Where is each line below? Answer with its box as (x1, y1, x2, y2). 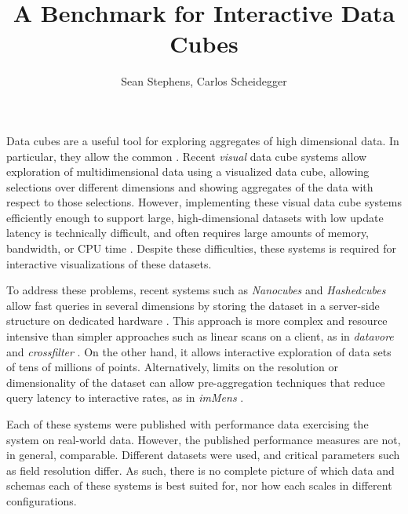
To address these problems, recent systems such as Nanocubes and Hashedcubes (6, 282, 386, 298)
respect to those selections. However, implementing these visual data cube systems (6, 194, 402, 210)
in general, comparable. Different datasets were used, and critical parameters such (6, 447, 400, 463)
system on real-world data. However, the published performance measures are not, (6, 431, 401, 447)
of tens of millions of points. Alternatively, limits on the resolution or (6, 359, 338, 375)
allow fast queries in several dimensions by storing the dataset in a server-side (6, 297, 380, 313)
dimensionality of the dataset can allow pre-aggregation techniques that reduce (6, 374, 385, 390)
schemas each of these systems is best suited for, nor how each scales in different (6, 477, 392, 494)
